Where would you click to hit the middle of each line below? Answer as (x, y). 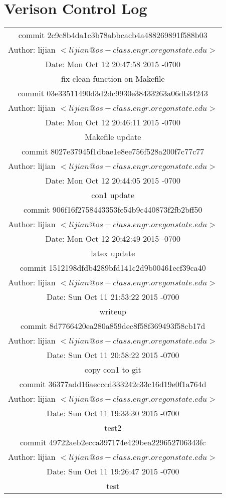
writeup (113, 311)
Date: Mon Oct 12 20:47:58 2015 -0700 (113, 64)
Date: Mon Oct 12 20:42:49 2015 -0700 (113, 239)
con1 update (113, 195)
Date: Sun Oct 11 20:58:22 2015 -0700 (113, 355)
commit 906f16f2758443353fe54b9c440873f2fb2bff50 (113, 210)
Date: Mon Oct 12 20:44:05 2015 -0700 (113, 181)
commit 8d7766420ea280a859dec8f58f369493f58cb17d (113, 326)
